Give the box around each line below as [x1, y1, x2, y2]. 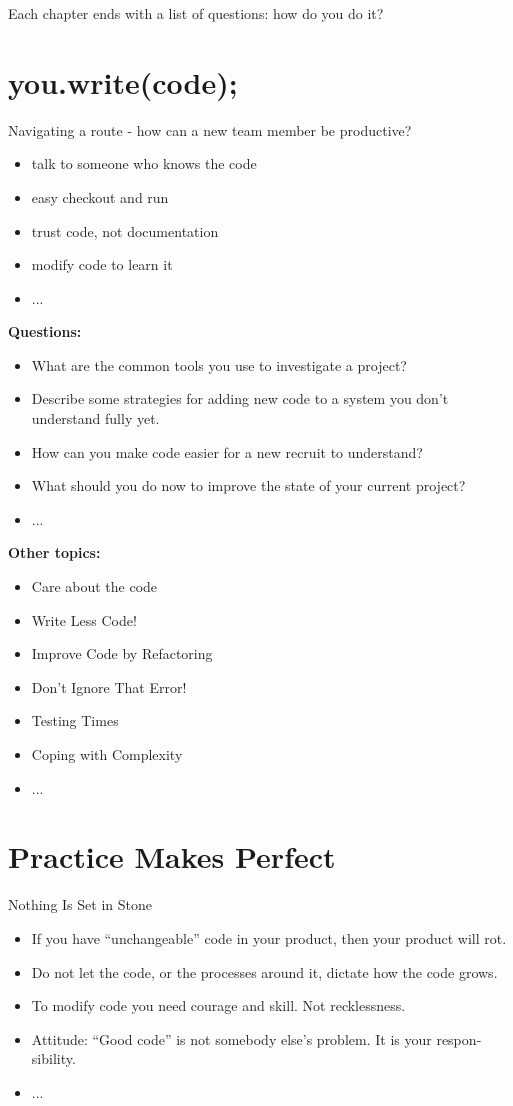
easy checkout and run [31, 186, 169, 207]
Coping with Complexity [31, 744, 183, 764]
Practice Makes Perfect [8, 836, 336, 877]
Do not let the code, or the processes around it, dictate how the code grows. [31, 961, 498, 982]
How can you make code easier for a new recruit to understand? [31, 441, 423, 462]
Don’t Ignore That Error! [31, 676, 187, 697]
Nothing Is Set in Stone [8, 894, 152, 915]
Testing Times [31, 710, 119, 731]
